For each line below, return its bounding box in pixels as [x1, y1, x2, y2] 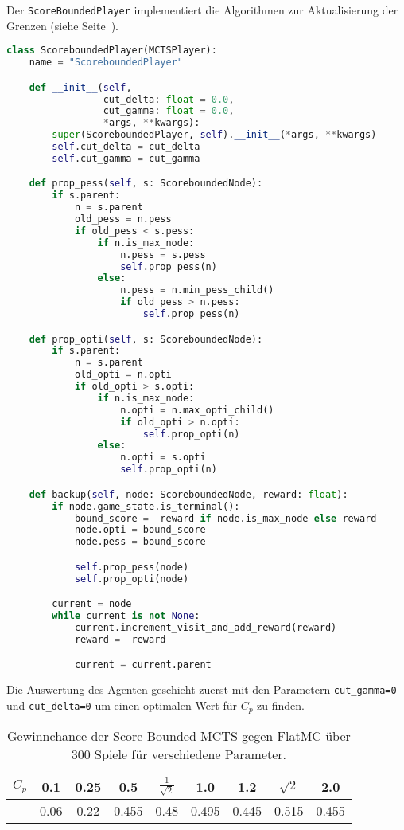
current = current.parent [74, 659, 212, 671]
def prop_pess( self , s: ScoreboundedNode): [29, 178, 263, 190]
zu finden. [257, 696, 305, 713]
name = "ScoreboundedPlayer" [29, 57, 183, 69]
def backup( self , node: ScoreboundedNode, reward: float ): [29, 488, 348, 500]
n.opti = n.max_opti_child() [120, 404, 274, 416]
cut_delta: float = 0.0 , [103, 93, 235, 105]
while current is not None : [52, 610, 200, 622]
